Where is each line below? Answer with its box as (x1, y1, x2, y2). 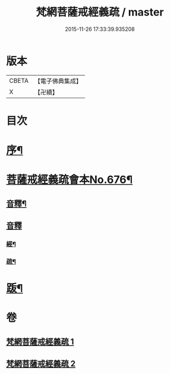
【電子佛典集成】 (34, 77, 82, 85)
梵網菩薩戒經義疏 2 (6, 359, 76, 369)
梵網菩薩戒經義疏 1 (6, 336, 74, 347)
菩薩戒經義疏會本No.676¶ (6, 173, 133, 186)
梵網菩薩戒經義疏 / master (36, 5, 164, 19)
